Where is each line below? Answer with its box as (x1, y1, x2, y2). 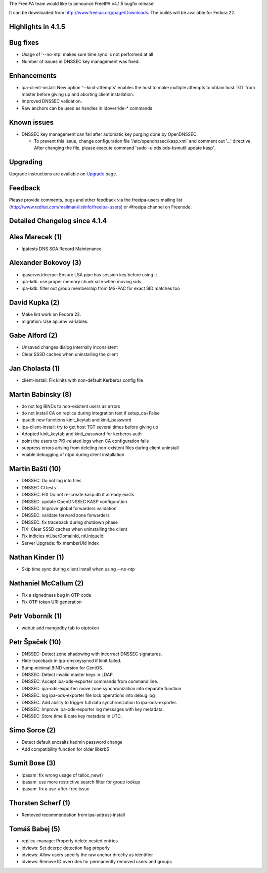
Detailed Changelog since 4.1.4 (9, 217, 107, 225)
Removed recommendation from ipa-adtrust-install (21, 812, 125, 818)
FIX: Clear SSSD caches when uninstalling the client (21, 526, 128, 532)
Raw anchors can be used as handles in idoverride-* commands (21, 105, 153, 111)
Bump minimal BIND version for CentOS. (21, 665, 104, 670)
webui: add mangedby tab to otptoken (21, 624, 99, 631)
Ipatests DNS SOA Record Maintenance (21, 246, 102, 252)
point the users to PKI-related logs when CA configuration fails (21, 438, 149, 444)
